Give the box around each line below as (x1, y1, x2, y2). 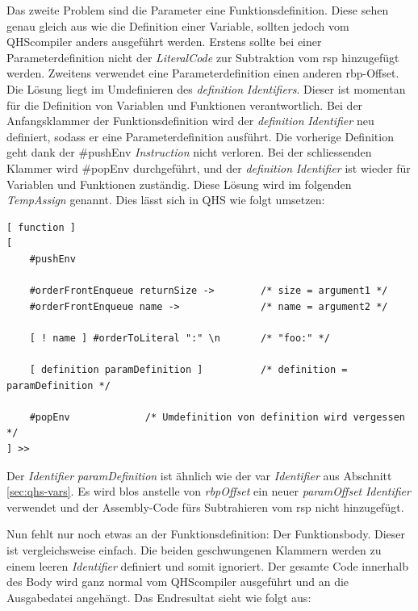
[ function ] (6, 221, 76, 233)
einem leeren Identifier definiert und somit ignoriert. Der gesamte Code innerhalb (6, 557, 408, 574)
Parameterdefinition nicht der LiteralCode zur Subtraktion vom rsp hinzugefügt (6, 48, 399, 65)
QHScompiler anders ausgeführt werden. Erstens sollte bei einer (6, 33, 322, 50)
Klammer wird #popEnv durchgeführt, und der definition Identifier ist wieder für (6, 159, 411, 176)
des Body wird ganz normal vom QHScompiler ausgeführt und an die (6, 573, 349, 590)
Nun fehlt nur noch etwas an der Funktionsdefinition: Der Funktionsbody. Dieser (6, 525, 406, 542)
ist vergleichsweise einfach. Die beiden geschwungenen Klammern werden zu (6, 542, 382, 558)
